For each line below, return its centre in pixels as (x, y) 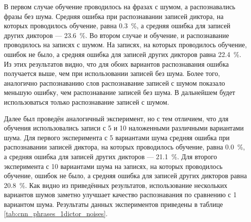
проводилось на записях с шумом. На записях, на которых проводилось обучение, (125, 45)
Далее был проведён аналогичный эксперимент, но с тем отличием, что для (116, 118)
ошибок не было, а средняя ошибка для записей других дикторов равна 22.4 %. (123, 54)
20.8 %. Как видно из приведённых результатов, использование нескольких (116, 185)
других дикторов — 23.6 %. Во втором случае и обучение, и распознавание (117, 35)
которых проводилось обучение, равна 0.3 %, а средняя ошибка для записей (117, 26)
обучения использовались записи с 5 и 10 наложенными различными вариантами (124, 128)
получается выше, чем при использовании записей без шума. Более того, (112, 73)
